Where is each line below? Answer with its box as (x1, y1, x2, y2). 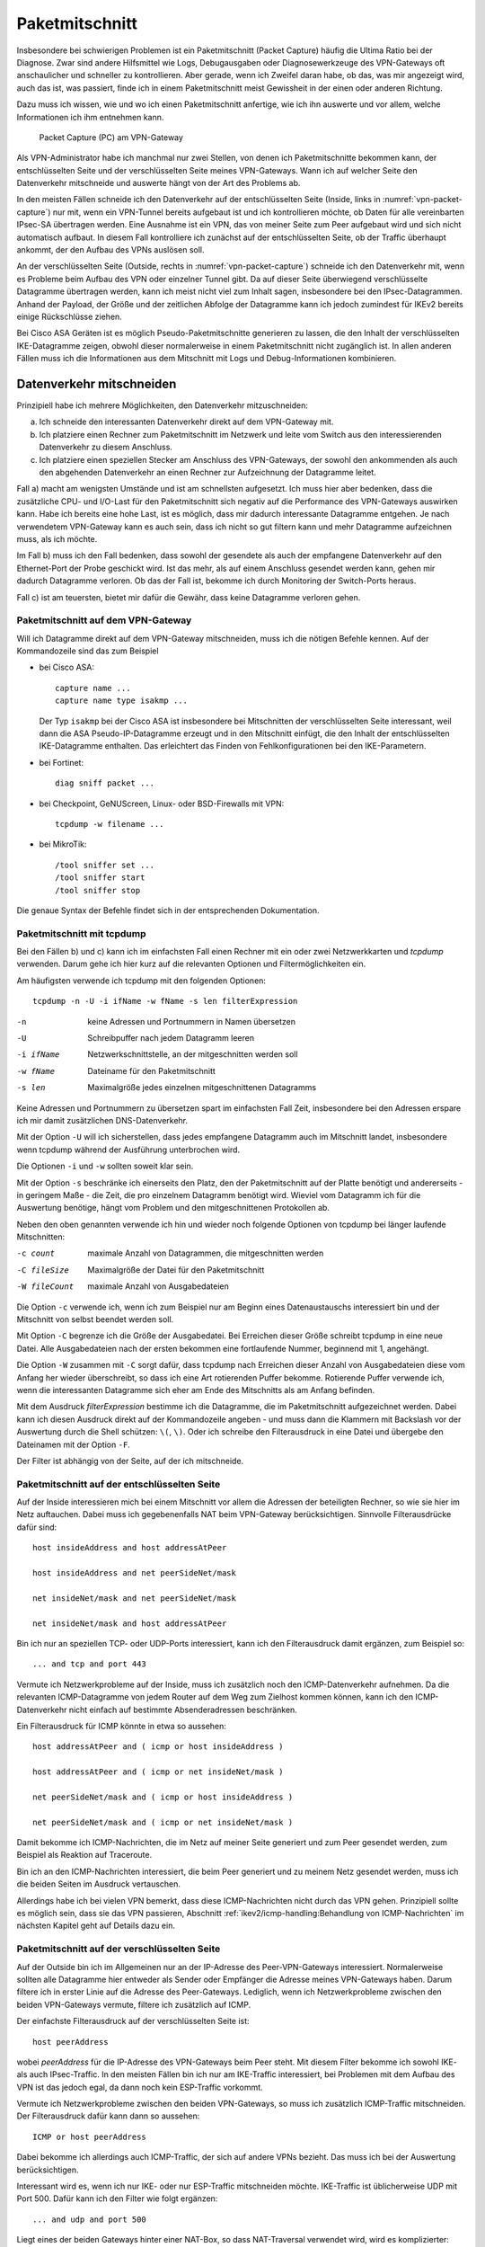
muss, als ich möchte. (16, 533, 98, 544)
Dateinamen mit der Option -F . (16, 1439, 130, 1450)
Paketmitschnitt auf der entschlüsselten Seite (16, 1478, 221, 1490)
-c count (16, 1248, 56, 1258)
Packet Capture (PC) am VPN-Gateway (39, 131, 184, 143)
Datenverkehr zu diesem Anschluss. (39, 441, 172, 453)
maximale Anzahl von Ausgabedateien (87, 1281, 229, 1292)
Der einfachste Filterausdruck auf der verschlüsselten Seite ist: (16, 2016, 251, 2027)
